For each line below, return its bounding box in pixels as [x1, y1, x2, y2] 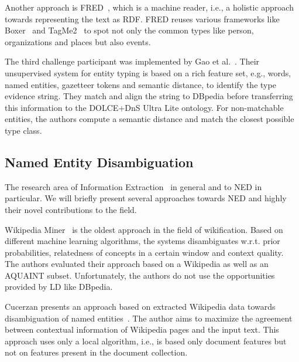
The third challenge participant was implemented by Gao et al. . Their [5, 55, 260, 67]
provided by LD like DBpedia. [5, 280, 113, 293]
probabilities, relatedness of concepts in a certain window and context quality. [5, 246, 284, 258]
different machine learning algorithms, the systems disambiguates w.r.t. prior [5, 235, 280, 247]
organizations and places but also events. [5, 35, 151, 48]
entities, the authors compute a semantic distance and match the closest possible [5, 113, 294, 125]
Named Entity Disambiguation [5, 153, 194, 171]
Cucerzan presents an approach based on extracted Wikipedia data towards [5, 300, 276, 313]
